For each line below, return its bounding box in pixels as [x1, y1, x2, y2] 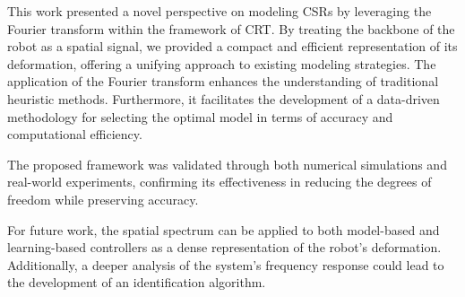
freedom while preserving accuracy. [7, 189, 199, 208]
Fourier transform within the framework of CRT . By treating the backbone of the [7, 19, 455, 38]
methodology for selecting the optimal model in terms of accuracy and [7, 107, 393, 126]
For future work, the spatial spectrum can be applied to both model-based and [7, 220, 440, 239]
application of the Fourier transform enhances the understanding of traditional [7, 72, 439, 91]
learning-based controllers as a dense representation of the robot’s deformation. [7, 238, 442, 257]
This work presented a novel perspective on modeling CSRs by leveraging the [7, 2, 432, 20]
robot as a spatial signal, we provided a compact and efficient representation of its [7, 37, 458, 56]
